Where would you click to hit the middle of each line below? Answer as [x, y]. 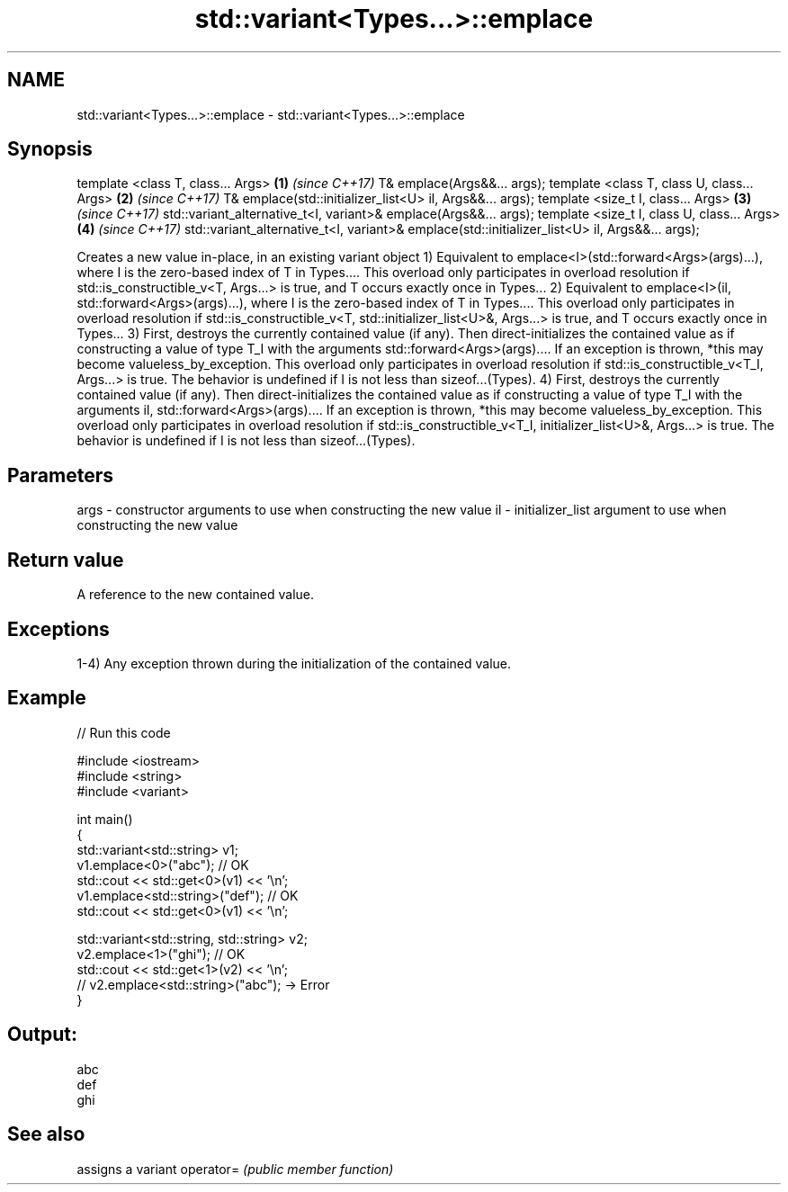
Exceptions [58, 629]
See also [46, 1134]
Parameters [60, 475]
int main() [105, 819]
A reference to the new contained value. [196, 595]
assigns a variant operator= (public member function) [235, 1169]
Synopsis [50, 149]
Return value [66, 560]
